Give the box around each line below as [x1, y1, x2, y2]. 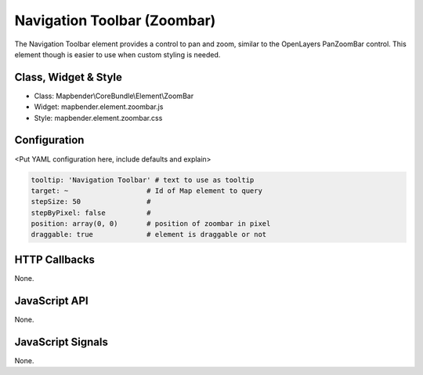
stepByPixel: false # [31, 208, 152, 217]
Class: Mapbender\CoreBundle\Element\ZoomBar [34, 91, 194, 100]
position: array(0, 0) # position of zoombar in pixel [31, 220, 271, 228]
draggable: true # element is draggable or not [31, 230, 267, 239]
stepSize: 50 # [31, 197, 152, 206]
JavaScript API [14, 294, 89, 308]
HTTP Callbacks [14, 253, 96, 266]
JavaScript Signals [14, 335, 109, 348]
